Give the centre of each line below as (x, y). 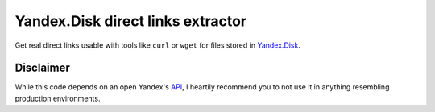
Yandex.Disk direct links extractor (131, 21)
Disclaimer (42, 68)
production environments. (58, 98)
